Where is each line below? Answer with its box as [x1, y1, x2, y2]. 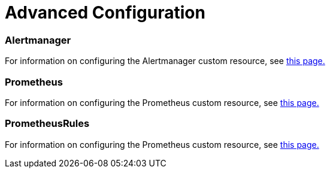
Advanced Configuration [5, 2, 205, 23]
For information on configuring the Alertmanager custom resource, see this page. [5, 56, 325, 66]
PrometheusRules [5, 117, 90, 130]
